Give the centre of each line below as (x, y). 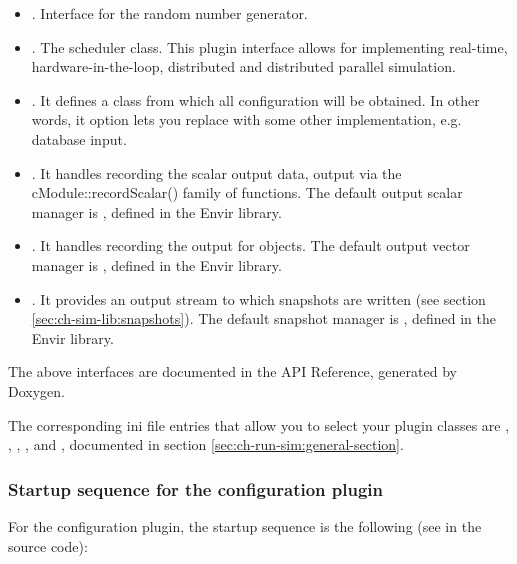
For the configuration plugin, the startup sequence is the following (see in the (245, 525)
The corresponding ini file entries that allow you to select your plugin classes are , (259, 424)
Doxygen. (36, 390)
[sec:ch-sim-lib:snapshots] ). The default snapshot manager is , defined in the (264, 318)
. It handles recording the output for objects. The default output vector (250, 245)
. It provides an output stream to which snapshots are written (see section (258, 298)
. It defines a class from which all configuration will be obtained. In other (255, 99)
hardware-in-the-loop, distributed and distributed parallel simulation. (243, 66)
